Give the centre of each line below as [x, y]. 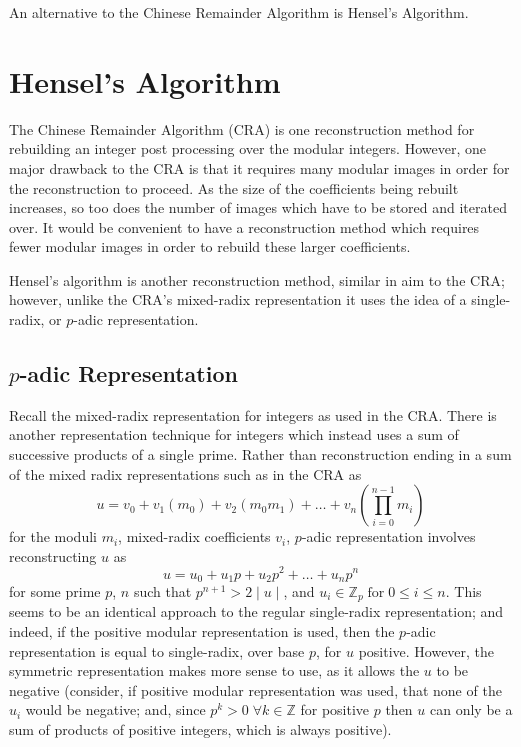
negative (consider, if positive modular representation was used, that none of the [255, 689]
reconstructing [53, 555]
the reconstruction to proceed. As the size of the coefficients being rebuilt [234, 187]
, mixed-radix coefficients [194, 536]
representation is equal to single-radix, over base [157, 650]
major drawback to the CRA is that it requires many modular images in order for [259, 167]
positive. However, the [426, 650]
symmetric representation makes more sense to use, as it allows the [214, 670]
